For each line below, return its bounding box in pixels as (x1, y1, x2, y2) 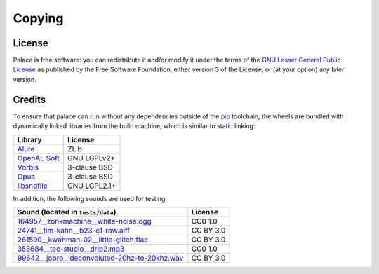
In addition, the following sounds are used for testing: (13, 194, 168, 203)
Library (17, 135, 42, 144)
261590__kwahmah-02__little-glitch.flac (17, 235, 149, 245)
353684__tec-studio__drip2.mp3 (17, 244, 125, 254)
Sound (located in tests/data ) (17, 207, 117, 217)
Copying (13, 11, 64, 26)
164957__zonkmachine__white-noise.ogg (17, 216, 152, 226)
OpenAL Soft (17, 153, 60, 163)
